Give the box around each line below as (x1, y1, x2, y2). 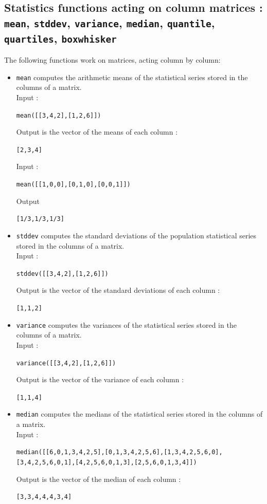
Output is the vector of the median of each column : (16, 473, 181, 484)
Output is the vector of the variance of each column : (16, 374, 184, 385)
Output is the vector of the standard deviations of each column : (16, 285, 220, 295)
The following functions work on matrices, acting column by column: (4, 54, 221, 65)
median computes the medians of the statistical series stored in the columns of (16, 408, 263, 419)
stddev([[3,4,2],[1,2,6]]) (16, 270, 109, 277)
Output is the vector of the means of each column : (16, 126, 178, 137)
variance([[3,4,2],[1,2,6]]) (16, 359, 116, 367)
